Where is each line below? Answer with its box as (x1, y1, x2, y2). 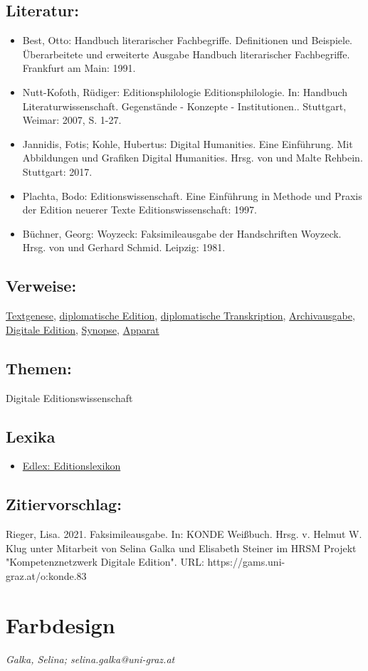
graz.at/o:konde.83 (6, 568, 87, 583)
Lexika (6, 425, 56, 447)
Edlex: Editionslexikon (22, 458, 121, 473)
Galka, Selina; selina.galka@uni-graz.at (6, 651, 175, 666)
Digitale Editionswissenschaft (6, 390, 133, 405)
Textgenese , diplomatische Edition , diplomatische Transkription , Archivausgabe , (6, 308, 355, 323)
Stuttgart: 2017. (22, 164, 93, 179)
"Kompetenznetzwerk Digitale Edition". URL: (6, 554, 204, 569)
